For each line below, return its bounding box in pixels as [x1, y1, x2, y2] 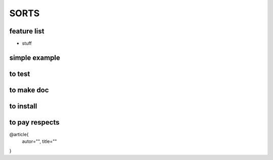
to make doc [9, 86, 49, 94]
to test [9, 69, 30, 78]
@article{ [9, 132, 29, 138]
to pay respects [9, 118, 60, 127]
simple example [9, 53, 61, 62]
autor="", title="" [22, 138, 57, 144]
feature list [9, 27, 44, 35]
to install [9, 102, 37, 110]
